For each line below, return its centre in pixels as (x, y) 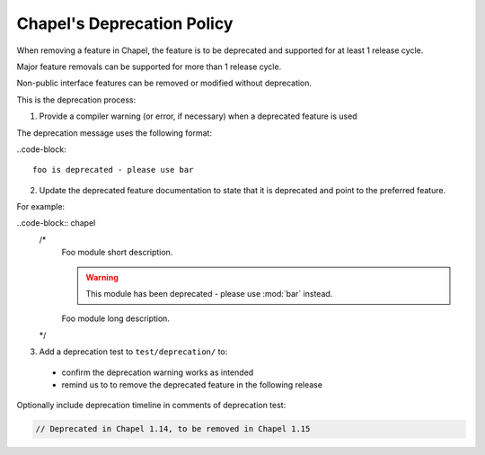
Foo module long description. (116, 318)
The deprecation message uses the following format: (115, 133)
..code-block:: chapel (56, 223)
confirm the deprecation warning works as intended (158, 372)
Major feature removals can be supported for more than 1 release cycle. (149, 67)
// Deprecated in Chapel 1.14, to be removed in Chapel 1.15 (173, 429)
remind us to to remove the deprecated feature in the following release (192, 384)
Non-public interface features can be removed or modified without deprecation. (164, 83)
